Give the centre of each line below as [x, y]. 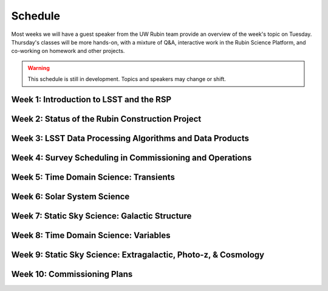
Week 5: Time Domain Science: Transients [93, 177]
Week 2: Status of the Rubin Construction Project [106, 119]
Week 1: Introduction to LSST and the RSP [91, 100]
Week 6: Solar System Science [70, 197]
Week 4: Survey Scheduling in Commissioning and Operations [132, 157]
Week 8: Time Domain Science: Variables [91, 235]
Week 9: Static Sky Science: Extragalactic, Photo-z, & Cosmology [138, 255]
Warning [39, 68]
